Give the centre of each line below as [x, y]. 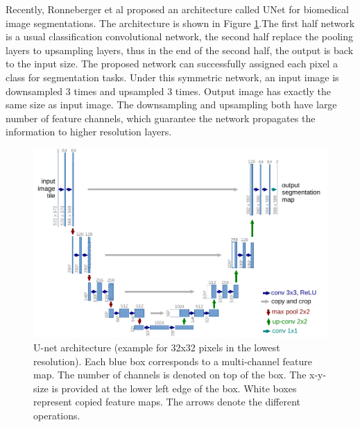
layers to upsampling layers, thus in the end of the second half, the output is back [180, 50]
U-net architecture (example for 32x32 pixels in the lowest [157, 347]
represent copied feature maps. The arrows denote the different [167, 402]
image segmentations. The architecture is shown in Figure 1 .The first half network [180, 23]
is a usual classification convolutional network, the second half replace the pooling [179, 36]
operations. [57, 415]
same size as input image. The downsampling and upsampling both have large [171, 104]
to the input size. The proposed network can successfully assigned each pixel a [172, 64]
